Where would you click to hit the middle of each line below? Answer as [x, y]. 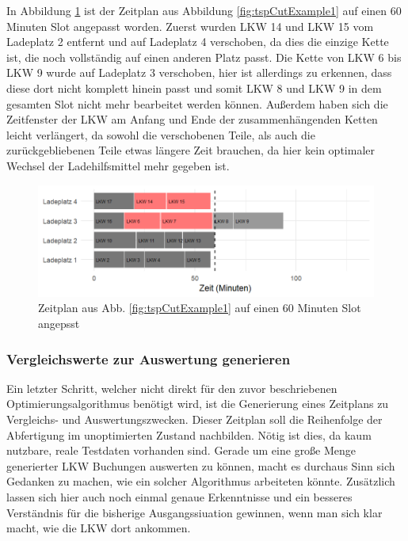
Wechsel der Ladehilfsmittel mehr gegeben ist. [118, 165]
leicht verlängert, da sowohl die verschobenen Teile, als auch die [161, 134]
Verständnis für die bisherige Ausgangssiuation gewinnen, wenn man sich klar [194, 512]
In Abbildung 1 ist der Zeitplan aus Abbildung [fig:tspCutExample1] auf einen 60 [204, 10]
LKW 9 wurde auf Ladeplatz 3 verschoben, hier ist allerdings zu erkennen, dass [199, 72]
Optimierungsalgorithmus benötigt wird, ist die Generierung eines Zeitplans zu [198, 404]
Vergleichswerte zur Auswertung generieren [149, 358]
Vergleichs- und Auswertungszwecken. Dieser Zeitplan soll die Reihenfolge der [194, 419]
